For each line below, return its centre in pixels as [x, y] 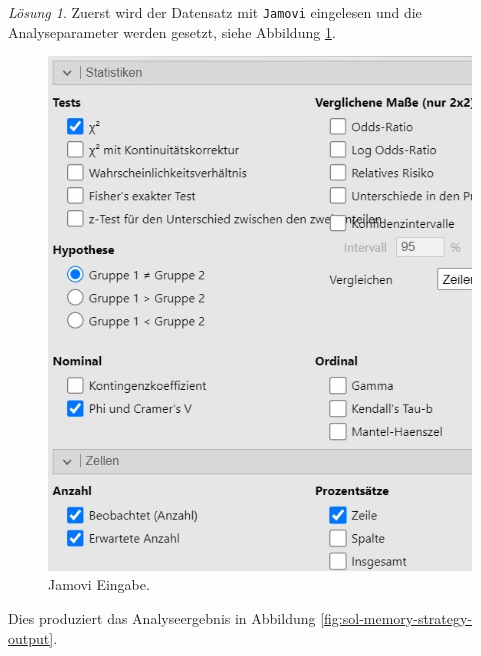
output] [31, 637]
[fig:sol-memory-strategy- [396, 617]
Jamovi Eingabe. [99, 584]
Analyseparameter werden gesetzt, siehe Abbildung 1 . [172, 31]
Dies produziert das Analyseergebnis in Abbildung [162, 617]
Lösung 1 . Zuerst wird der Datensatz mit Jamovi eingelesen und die [215, 12]
